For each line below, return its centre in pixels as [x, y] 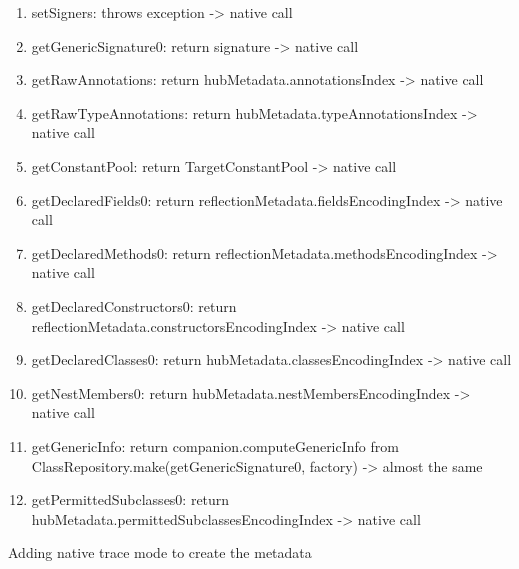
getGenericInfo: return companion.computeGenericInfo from [215, 445]
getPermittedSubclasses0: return [130, 499]
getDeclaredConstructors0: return [134, 305]
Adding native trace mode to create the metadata [160, 552]
